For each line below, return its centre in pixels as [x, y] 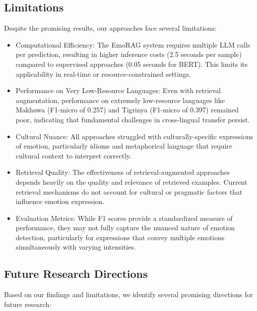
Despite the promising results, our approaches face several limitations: [110, 28]
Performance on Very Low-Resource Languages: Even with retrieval [118, 90]
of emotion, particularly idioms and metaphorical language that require [124, 146]
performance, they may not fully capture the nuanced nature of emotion [125, 228]
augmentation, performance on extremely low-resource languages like [120, 100]
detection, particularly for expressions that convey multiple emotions [120, 237]
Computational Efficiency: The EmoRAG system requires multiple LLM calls [133, 44]
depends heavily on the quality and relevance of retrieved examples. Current [131, 181]
